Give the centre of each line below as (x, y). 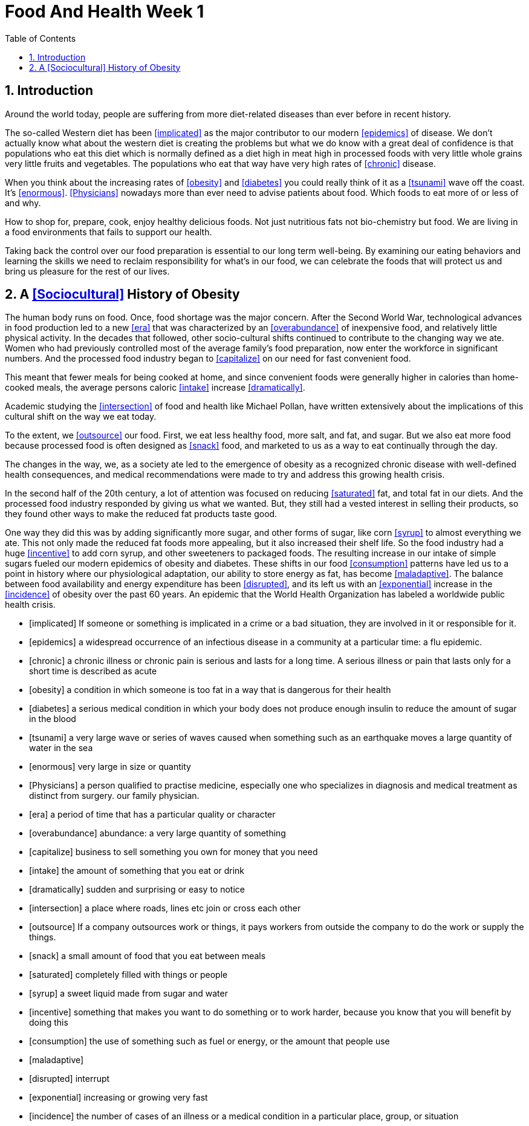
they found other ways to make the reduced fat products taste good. (141, 514)
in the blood (53, 719)
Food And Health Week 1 (105, 11)
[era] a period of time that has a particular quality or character (152, 815)
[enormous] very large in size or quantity (110, 767)
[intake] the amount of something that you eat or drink (137, 871)
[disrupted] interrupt (70, 1079)
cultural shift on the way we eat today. (81, 417)
